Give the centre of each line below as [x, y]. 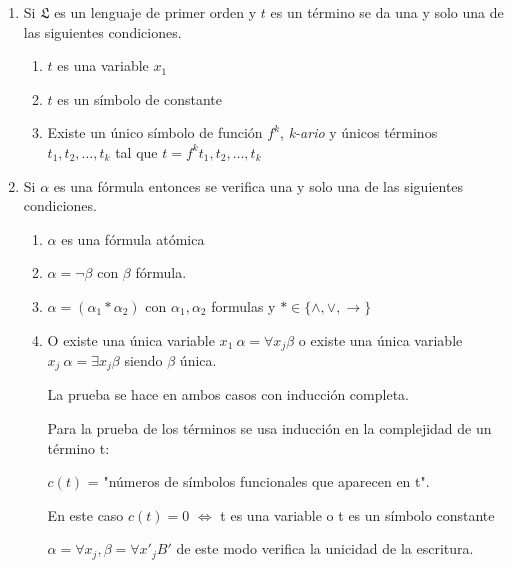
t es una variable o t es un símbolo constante [357, 514]
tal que [136, 151]
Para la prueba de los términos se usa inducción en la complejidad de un [269, 428]
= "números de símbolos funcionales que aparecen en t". [258, 481]
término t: [78, 447]
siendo [143, 359]
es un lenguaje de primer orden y [155, 12]
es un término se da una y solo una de [387, 12]
